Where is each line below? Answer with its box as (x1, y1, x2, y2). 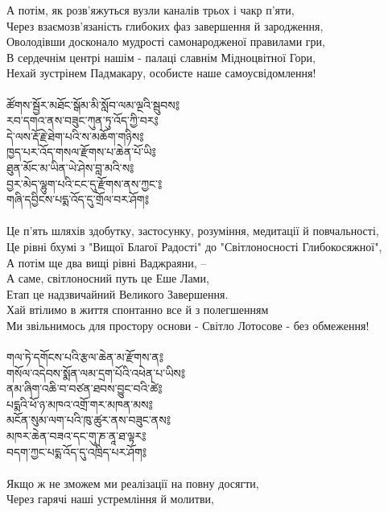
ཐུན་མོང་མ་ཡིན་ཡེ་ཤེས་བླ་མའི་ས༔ (6, 159, 134, 175)
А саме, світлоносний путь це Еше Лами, (6, 270, 209, 287)
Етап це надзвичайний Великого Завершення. (6, 285, 229, 302)
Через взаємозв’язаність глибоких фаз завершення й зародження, (6, 17, 324, 34)
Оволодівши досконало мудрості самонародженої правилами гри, (6, 33, 325, 50)
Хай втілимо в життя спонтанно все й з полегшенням (6, 301, 269, 318)
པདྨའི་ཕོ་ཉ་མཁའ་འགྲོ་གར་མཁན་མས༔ (6, 395, 153, 412)
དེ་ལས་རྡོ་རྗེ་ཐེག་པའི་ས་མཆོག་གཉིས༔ (6, 127, 144, 144)
